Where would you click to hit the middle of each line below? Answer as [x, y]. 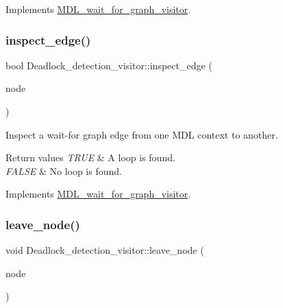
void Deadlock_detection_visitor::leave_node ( [105, 250]
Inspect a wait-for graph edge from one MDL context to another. [142, 134]
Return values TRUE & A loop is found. [90, 157]
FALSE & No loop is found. [64, 170]
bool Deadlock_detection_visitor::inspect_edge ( [109, 65]
